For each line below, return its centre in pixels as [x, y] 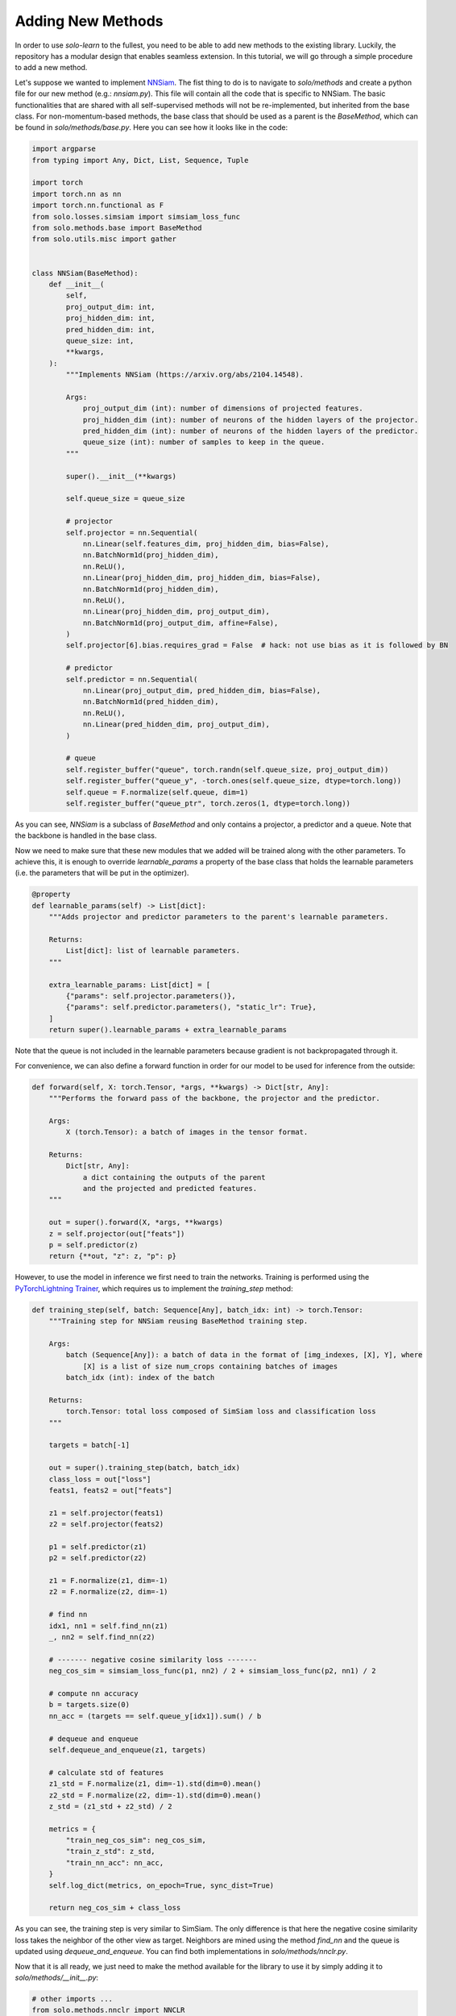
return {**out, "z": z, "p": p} [113, 1256]
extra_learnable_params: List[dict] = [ [130, 985]
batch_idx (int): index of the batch [140, 1378]
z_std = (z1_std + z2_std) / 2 [110, 1806]
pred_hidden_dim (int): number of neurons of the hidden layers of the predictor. [251, 431]
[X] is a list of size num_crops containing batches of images [210, 1366]
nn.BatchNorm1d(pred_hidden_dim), [151, 702]
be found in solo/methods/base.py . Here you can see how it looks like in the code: [151, 127]
